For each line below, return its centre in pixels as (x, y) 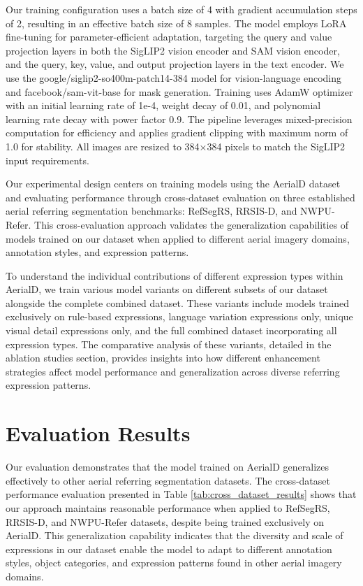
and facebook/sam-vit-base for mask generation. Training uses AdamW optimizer (179, 91)
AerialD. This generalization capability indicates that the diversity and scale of (175, 535)
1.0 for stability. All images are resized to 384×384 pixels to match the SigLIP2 (176, 146)
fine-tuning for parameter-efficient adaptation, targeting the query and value (169, 37)
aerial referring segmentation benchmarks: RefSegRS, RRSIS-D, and (151, 211)
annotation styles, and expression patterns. (97, 252)
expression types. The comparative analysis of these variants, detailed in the (169, 344)
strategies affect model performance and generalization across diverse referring (173, 371)
